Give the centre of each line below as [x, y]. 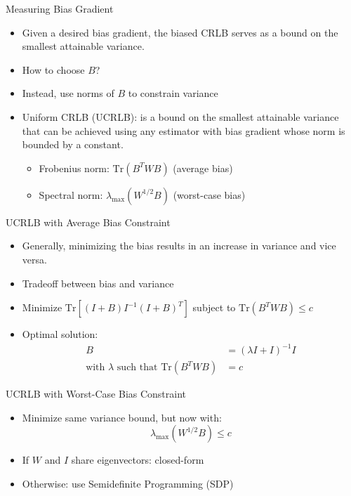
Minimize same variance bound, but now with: [122, 417]
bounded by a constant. [73, 144]
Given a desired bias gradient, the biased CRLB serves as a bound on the [180, 32]
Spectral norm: [71, 194]
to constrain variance [173, 93]
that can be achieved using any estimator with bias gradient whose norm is [184, 130]
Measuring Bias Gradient [60, 8]
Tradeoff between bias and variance [98, 283]
